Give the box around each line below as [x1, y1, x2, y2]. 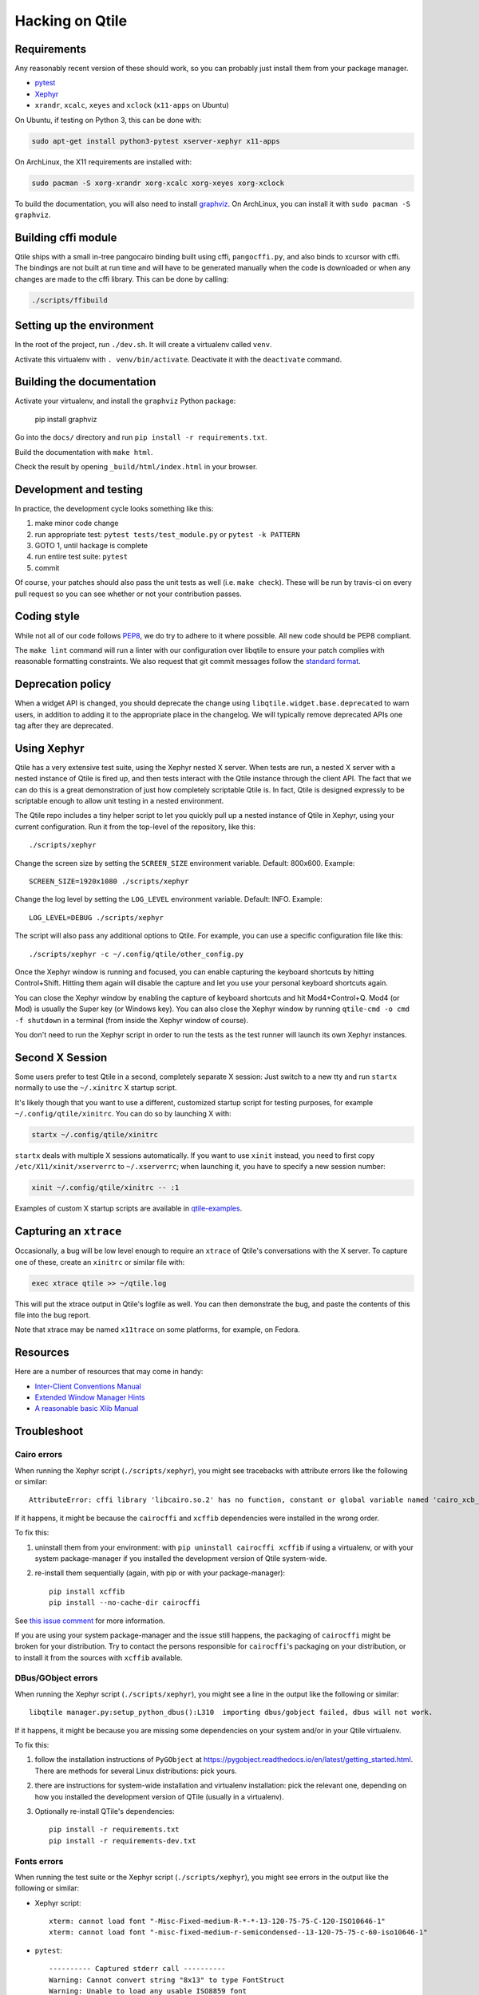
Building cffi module [14, 231, 117, 244]
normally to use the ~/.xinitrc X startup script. [14, 1083, 177, 1092]
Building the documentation [14, 375, 156, 389]
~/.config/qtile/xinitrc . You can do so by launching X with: [14, 1109, 232, 1119]
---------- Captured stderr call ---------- [49, 1964, 227, 1973]
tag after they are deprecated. [14, 721, 113, 730]
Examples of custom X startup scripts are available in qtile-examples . [14, 1203, 243, 1213]
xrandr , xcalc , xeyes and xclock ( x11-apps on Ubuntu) [34, 101, 229, 110]
